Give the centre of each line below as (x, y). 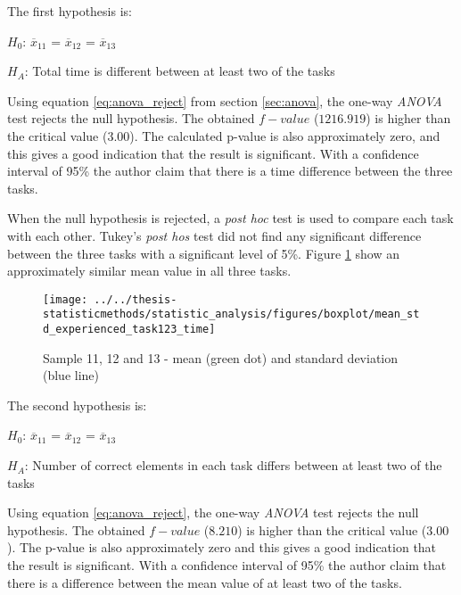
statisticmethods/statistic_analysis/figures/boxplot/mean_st (231, 314)
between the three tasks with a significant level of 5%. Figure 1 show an (203, 253)
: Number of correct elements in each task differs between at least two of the (233, 465)
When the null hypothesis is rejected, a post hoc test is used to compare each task (230, 218)
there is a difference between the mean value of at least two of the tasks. (205, 582)
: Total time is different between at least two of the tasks (180, 71)
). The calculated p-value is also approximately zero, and (285, 135)
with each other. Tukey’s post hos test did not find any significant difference (214, 235)
